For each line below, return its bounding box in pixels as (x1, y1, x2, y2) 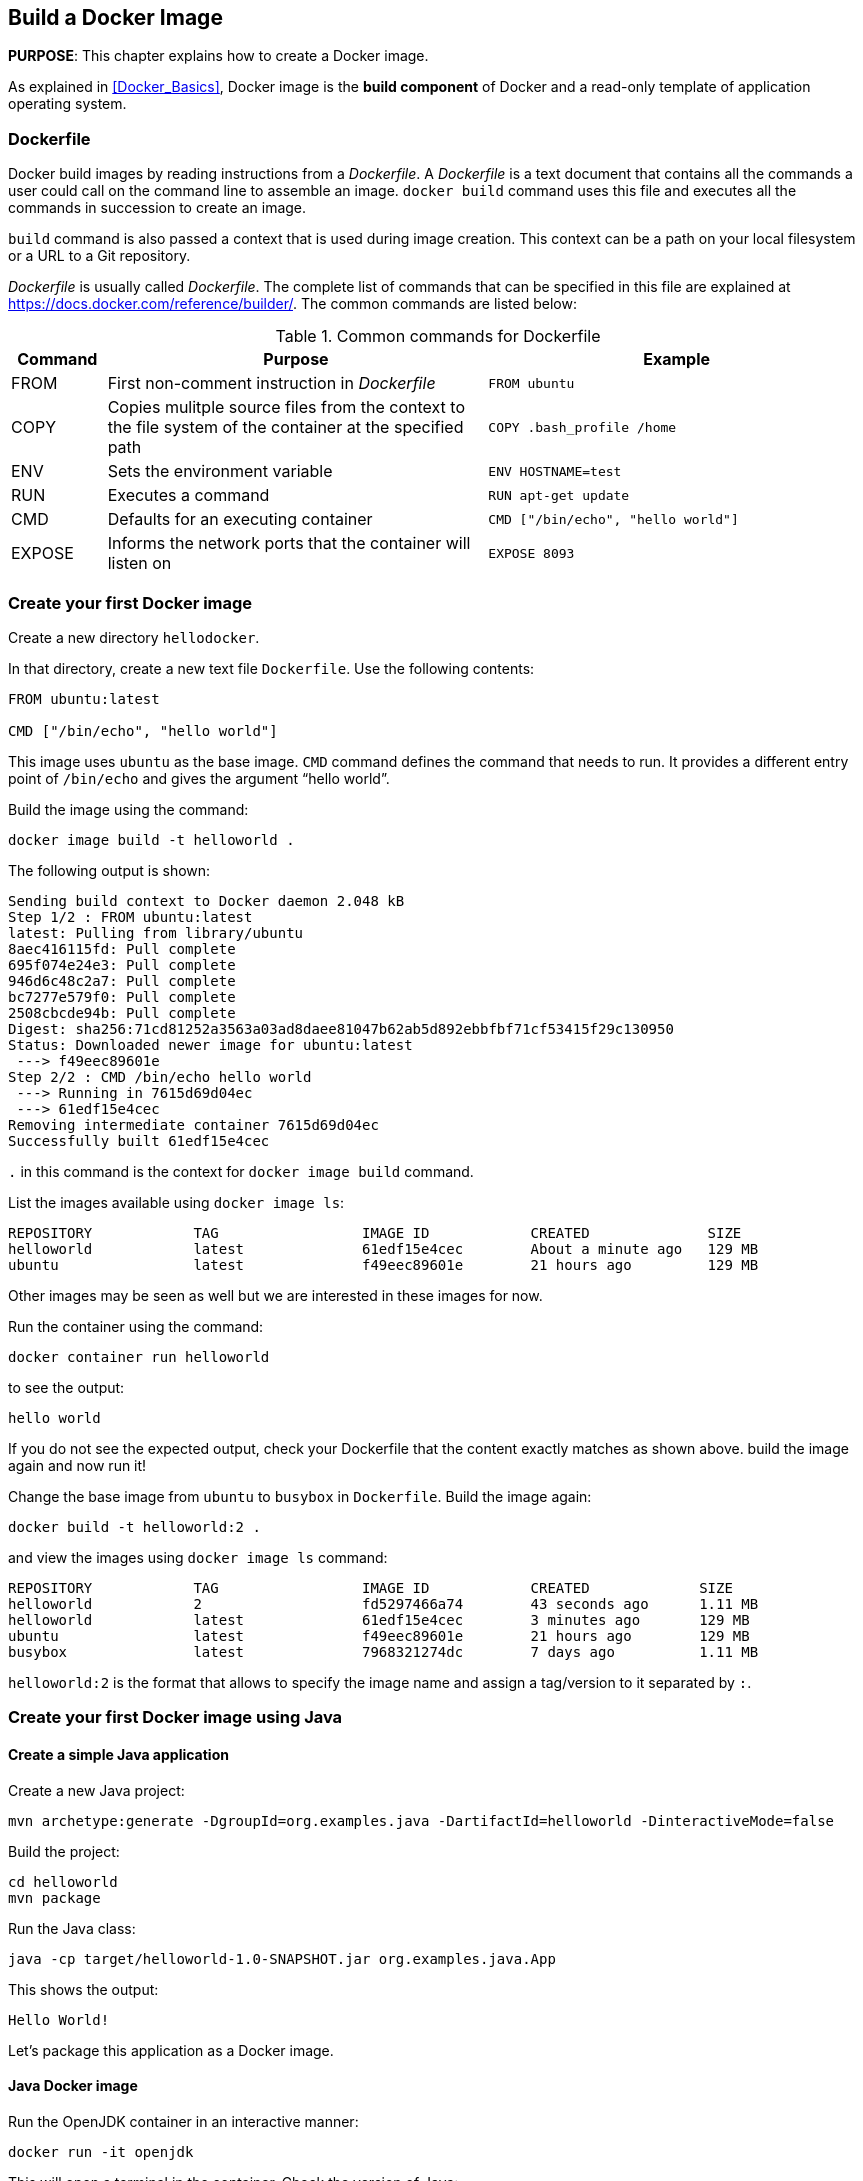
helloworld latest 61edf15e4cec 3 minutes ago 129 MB (8, 1611, 750, 1628)
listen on (107, 553, 172, 574)
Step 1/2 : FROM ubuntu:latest (8, 908, 253, 925)
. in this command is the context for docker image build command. (8, 1162, 474, 1180)
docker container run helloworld (8, 1348, 270, 1365)
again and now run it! (8, 1456, 147, 1474)
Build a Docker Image (8, 5, 223, 30)
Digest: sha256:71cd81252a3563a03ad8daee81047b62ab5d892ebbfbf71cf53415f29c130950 (8, 1020, 674, 1037)
